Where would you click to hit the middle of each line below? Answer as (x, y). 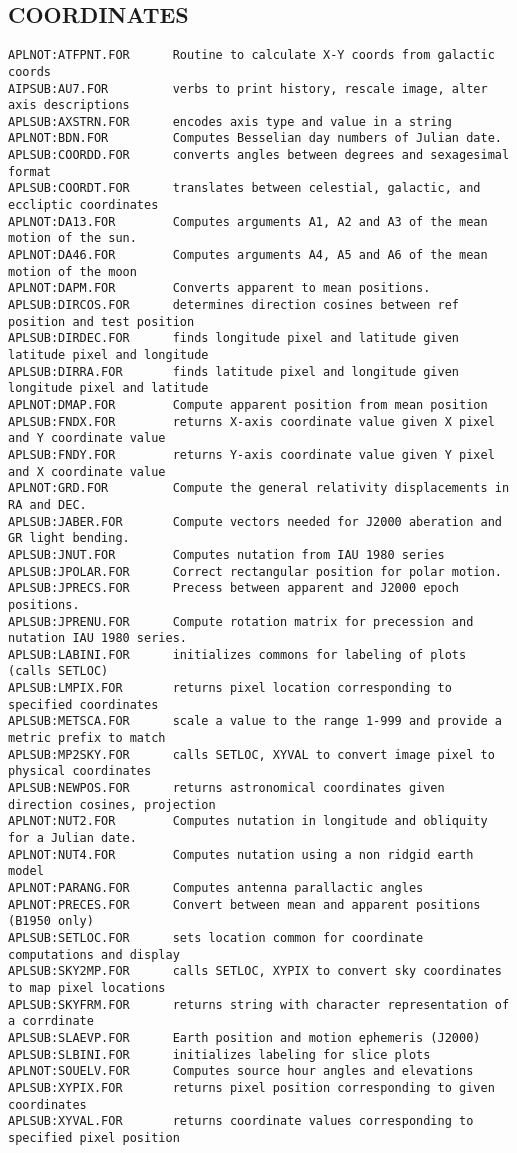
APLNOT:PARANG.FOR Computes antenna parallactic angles (216, 888)
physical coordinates (80, 771)
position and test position (101, 321)
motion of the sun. (72, 238)
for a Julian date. (72, 838)
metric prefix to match (87, 738)
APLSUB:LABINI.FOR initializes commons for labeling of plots (237, 654)
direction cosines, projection (112, 804)
